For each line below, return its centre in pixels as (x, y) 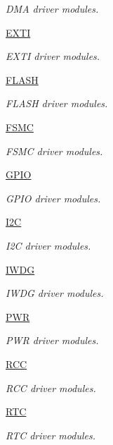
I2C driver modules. (48, 245)
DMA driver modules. (52, 8)
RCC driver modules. (51, 388)
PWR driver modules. (52, 340)
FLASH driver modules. (57, 103)
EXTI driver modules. (53, 56)
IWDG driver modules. (55, 293)
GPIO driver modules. (53, 198)
